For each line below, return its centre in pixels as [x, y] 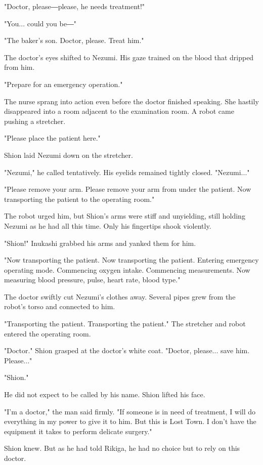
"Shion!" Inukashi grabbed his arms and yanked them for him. [100, 243]
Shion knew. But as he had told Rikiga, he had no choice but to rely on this [122, 448]
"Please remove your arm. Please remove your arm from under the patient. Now [128, 189]
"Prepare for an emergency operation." [63, 84]
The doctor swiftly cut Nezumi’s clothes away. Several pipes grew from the [120, 296]
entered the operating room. [48, 333]
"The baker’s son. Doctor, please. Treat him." [74, 40]
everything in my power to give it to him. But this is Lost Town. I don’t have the [130, 421]
